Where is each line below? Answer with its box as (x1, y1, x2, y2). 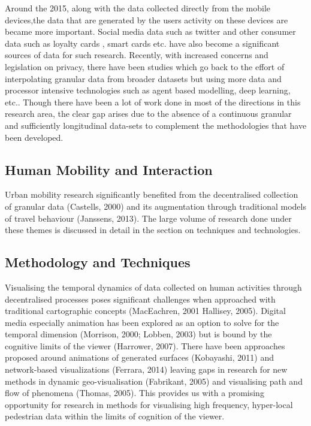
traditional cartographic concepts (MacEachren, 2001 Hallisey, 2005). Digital (5, 304, 286, 317)
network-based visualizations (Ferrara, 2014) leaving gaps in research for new (5, 363, 288, 376)
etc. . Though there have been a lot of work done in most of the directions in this (5, 95, 301, 108)
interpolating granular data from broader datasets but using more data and (5, 72, 282, 84)
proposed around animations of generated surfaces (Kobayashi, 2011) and (5, 351, 274, 364)
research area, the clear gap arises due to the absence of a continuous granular (5, 107, 292, 120)
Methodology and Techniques (5, 253, 191, 271)
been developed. (5, 131, 64, 143)
